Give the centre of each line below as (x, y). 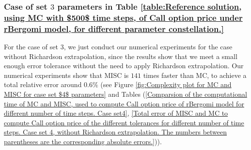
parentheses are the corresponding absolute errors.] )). (83, 141)
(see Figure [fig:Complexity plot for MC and (166, 84)
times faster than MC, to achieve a (195, 75)
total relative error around (43, 84)
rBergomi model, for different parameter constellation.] (114, 28)
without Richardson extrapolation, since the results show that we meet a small (121, 56)
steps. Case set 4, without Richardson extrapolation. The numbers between (116, 132)
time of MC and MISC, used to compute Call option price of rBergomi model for (124, 103)
